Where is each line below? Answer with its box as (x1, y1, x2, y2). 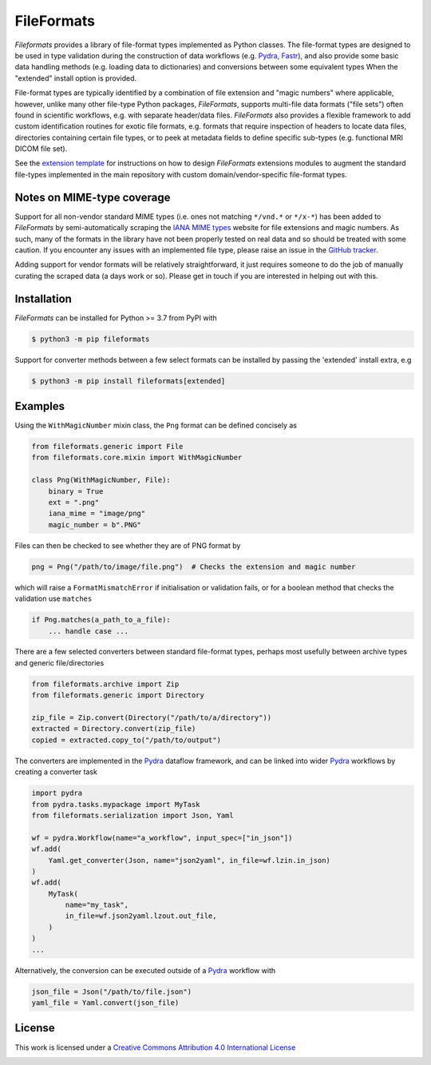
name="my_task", (65, 900, 129, 910)
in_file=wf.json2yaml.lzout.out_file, (65, 912, 217, 920)
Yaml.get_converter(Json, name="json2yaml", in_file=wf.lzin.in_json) (48, 856, 331, 864)
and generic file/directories (14, 658, 105, 667)
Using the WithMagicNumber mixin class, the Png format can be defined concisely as (14, 420, 297, 431)
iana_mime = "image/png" (48, 509, 146, 519)
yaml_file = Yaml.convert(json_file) (31, 999, 180, 1007)
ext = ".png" (48, 498, 100, 507)
